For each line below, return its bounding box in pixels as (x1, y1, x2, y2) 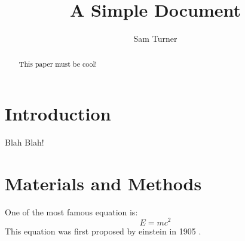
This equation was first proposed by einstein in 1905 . (5, 224, 201, 237)
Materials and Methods (5, 171, 202, 195)
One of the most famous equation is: (5, 205, 138, 218)
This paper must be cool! (19, 58, 97, 69)
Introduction (5, 101, 111, 126)
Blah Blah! (5, 136, 44, 149)
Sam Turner (133, 32, 177, 45)
